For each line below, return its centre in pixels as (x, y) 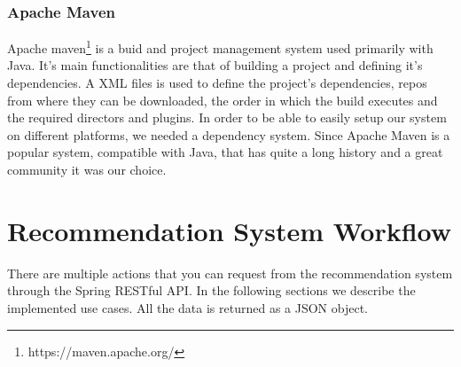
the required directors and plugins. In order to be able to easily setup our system (227, 117)
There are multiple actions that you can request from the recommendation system (230, 273)
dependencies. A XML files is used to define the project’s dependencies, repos (217, 83)
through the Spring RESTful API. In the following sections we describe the (211, 290)
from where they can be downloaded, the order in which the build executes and (223, 100)
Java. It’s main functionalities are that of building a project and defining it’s (215, 65)
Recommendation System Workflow (230, 230)
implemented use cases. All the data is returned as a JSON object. (188, 307)
